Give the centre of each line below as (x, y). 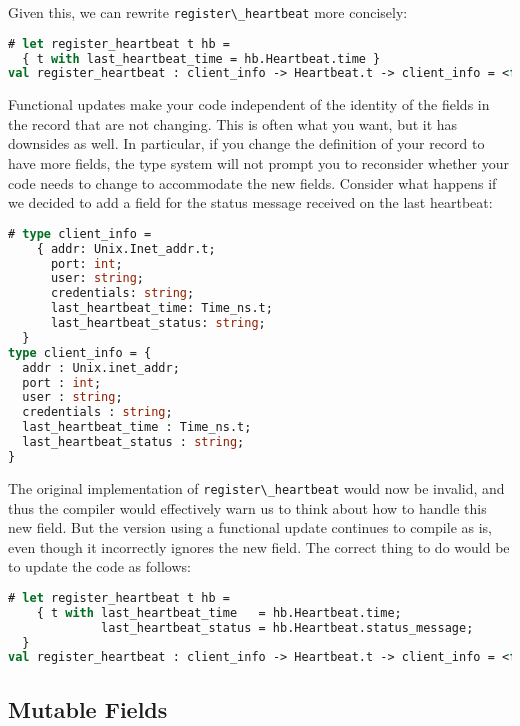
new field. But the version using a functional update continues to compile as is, (250, 527)
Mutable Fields (88, 708)
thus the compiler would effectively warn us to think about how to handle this (247, 507)
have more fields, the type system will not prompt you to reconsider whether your (259, 163)
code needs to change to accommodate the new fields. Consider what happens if (252, 182)
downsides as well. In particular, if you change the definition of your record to (246, 143)
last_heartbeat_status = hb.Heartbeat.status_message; (287, 627)
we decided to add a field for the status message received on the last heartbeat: (250, 202)
